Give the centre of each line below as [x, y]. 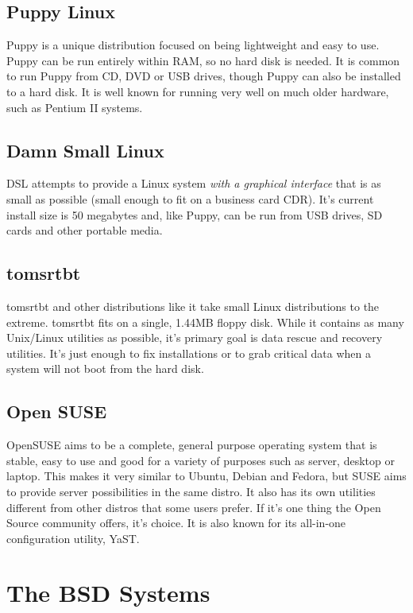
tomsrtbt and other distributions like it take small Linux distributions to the [193, 306]
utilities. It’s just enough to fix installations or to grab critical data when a [189, 353]
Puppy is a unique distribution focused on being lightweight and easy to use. [193, 45]
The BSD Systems [108, 593]
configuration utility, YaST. [73, 538]
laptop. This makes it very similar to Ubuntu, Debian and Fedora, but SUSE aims [206, 476]
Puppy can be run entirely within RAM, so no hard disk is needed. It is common [203, 60]
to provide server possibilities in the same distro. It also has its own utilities [191, 491]
